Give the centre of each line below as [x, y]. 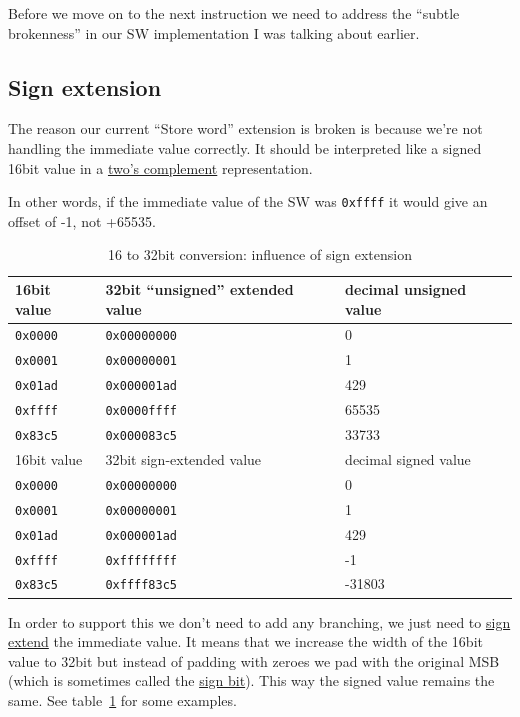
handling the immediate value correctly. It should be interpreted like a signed [245, 147]
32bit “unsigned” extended [199, 289]
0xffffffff [141, 560]
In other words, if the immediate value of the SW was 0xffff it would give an [248, 201]
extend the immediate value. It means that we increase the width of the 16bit [245, 641]
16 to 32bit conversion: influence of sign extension [260, 254]
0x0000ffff [141, 411]
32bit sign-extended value [183, 458]
